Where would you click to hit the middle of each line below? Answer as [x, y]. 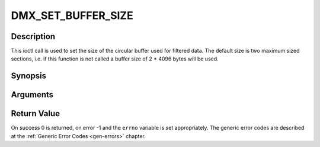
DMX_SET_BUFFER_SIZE [72, 15]
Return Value [36, 114]
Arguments [32, 95]
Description [33, 36]
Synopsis [29, 76]
